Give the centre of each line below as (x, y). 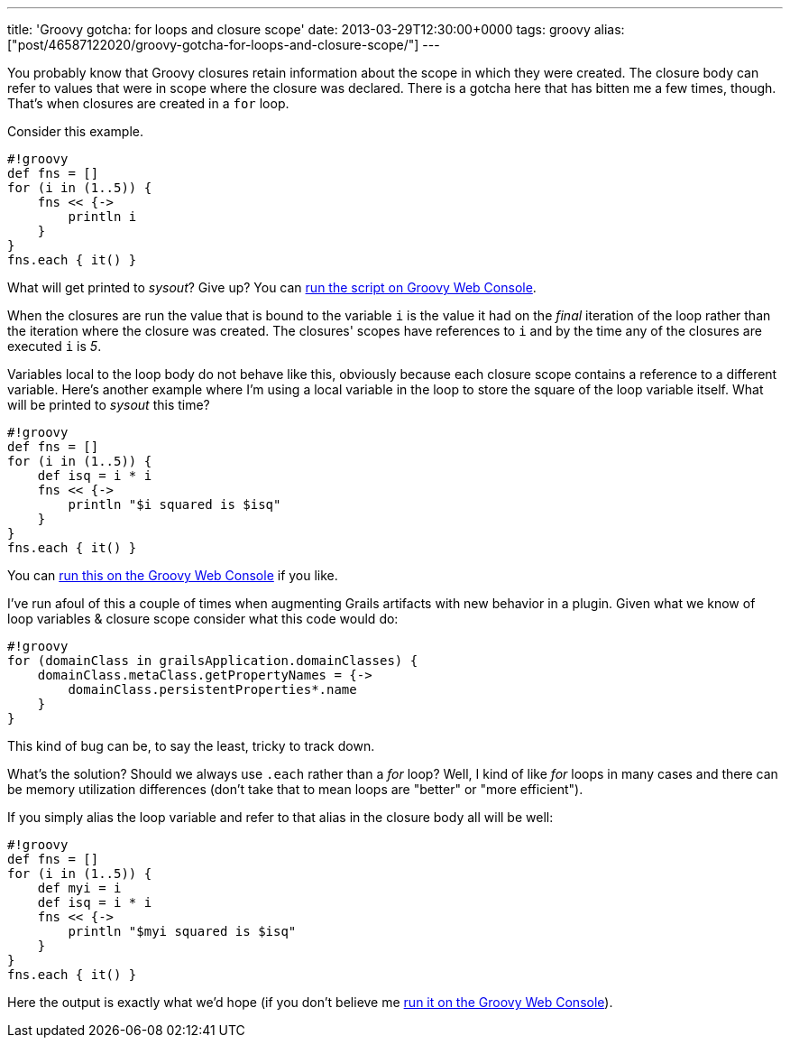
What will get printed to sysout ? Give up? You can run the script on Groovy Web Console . (272, 287)
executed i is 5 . (55, 346)
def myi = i (79, 888)
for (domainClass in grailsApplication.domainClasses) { (213, 661)
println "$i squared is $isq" (175, 504)
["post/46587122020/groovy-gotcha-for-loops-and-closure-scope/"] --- (224, 45)
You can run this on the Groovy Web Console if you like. (173, 575)
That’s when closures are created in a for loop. (148, 103)
